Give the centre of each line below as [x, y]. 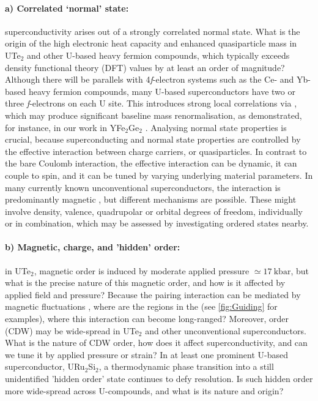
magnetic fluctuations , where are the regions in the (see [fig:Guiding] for [141, 306]
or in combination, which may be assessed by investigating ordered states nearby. [157, 223]
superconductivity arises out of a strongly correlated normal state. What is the [153, 31]
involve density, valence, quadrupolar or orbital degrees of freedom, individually [154, 211]
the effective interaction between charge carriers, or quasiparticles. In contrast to [156, 151]
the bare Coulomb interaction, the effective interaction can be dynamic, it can [151, 163]
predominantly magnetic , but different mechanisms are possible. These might [151, 199]
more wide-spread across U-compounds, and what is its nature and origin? [144, 390]
